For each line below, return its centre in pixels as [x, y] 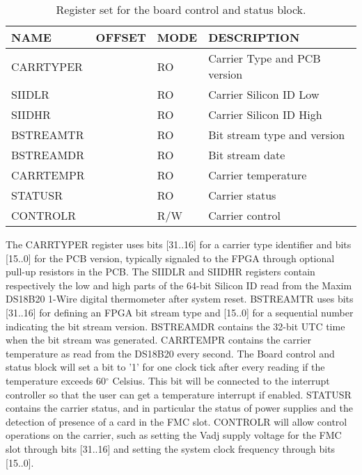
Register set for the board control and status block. [181, 9]
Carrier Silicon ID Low [264, 94]
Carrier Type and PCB [265, 58]
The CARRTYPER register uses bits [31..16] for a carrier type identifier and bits [179, 244]
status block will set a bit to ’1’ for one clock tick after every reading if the [165, 367]
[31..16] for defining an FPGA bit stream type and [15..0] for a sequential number [180, 312]
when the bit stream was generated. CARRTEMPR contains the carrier [158, 340]
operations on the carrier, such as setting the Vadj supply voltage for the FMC [174, 435]
